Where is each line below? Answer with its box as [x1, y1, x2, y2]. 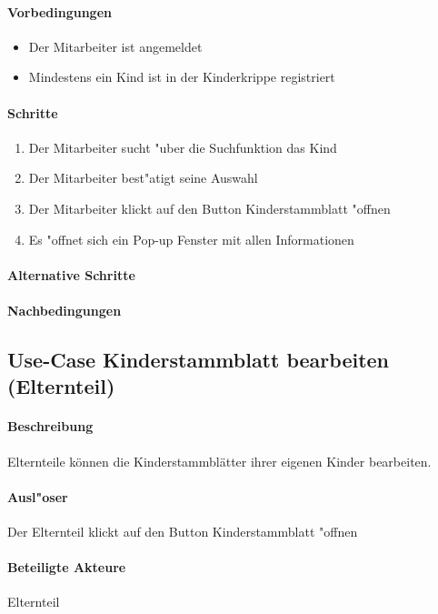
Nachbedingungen [7, 300, 122, 319]
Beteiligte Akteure [7, 558, 126, 577]
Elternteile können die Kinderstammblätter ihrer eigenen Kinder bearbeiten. [7, 451, 432, 470]
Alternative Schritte [7, 265, 135, 284]
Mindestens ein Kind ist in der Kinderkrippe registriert [28, 67, 335, 86]
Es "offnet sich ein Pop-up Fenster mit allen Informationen [28, 229, 354, 248]
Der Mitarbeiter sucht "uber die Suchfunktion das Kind [28, 137, 337, 156]
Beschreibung [7, 417, 94, 436]
